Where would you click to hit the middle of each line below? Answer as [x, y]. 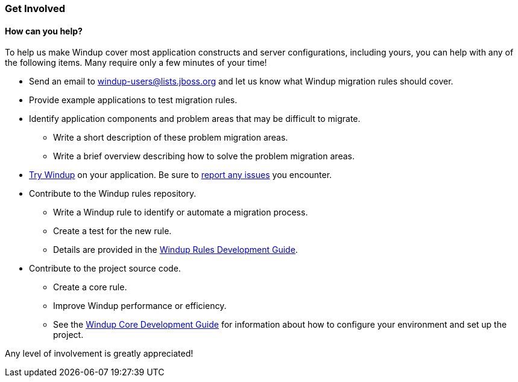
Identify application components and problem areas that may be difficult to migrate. [195, 119]
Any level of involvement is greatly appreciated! [99, 354]
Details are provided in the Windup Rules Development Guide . [175, 250]
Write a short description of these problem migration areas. [171, 138]
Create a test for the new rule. [112, 231]
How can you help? [44, 31]
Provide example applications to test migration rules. [133, 100]
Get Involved [35, 8]
